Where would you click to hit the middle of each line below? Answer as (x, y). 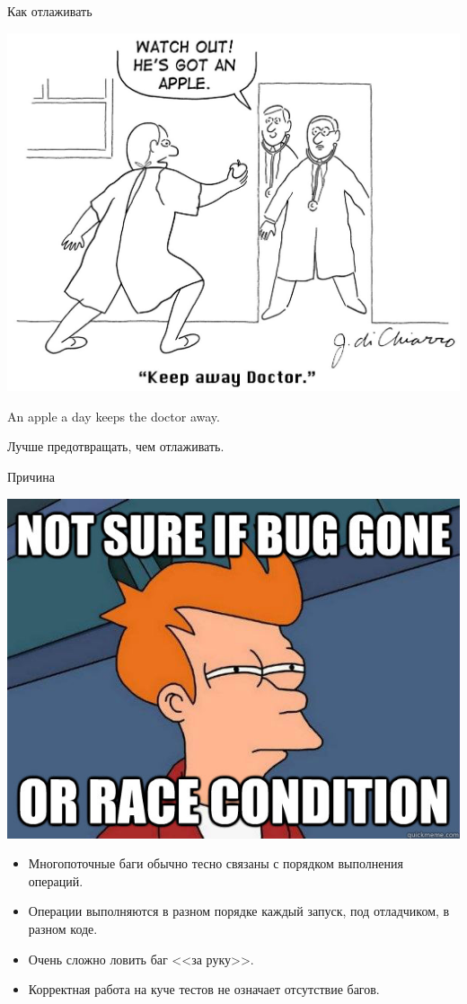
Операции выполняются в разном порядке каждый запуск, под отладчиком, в (239, 911)
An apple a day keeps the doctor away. (114, 416)
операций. (56, 880)
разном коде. (63, 928)
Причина (31, 476)
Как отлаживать (50, 11)
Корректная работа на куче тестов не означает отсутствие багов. (204, 989)
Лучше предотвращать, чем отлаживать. (116, 446)
